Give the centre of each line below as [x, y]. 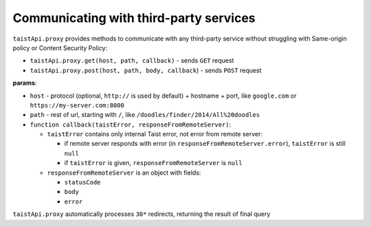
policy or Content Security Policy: [60, 47]
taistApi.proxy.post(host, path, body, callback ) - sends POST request [146, 70]
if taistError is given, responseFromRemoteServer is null [154, 163]
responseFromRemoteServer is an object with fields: [124, 173]
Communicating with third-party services [134, 18]
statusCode [82, 183]
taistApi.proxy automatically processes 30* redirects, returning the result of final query [142, 214]
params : [25, 83]
